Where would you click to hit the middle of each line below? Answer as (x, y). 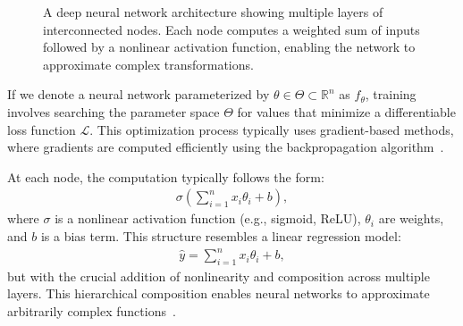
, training (391, 94)
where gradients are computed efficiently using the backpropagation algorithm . (226, 147)
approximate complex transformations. (148, 64)
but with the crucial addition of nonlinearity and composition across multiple (219, 276)
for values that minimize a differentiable (346, 111)
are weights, (411, 218)
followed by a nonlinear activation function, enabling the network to (229, 47)
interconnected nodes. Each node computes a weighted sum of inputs (231, 29)
